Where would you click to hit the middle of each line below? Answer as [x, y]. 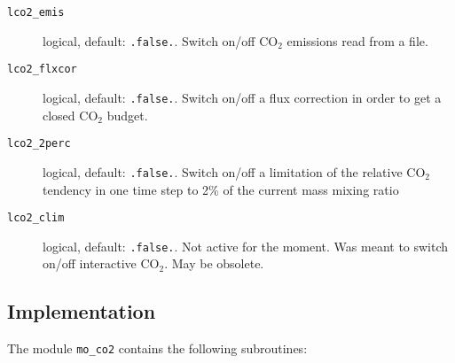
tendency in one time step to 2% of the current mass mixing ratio [221, 189]
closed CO [71, 115]
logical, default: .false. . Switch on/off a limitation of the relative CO [234, 171]
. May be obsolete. [214, 263]
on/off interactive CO [101, 263]
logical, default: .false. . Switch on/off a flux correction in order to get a [242, 97]
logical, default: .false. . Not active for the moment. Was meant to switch [246, 246]
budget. [127, 115]
